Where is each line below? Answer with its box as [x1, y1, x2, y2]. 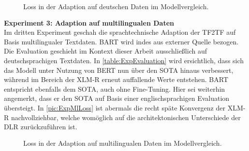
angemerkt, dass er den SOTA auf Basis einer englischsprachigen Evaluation [4, 93, 230, 103]
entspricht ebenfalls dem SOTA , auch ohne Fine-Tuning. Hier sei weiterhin [4, 83, 225, 94]
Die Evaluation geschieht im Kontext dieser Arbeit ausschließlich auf [4, 46, 207, 56]
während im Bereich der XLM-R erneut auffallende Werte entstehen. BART [4, 74, 229, 84]
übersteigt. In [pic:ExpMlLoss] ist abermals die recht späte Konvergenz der [4, 102, 225, 112]
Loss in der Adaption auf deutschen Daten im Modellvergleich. [23, 1, 209, 11]
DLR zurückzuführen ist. [4, 122, 77, 132]
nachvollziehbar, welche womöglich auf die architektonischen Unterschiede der [11, 112, 241, 122]
